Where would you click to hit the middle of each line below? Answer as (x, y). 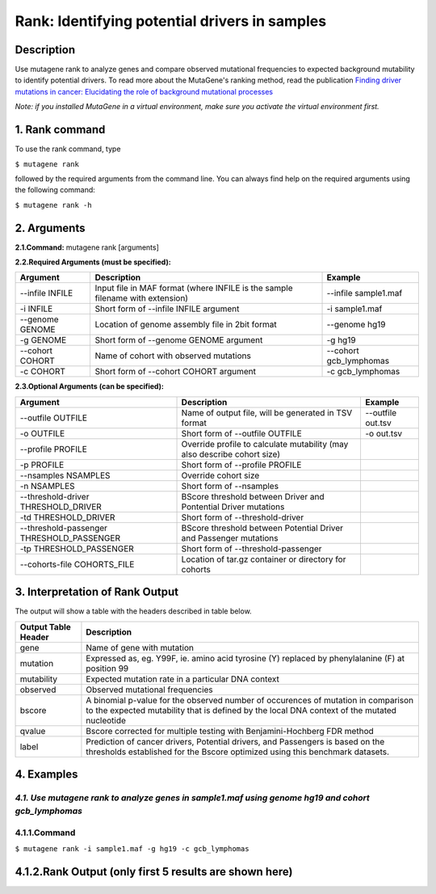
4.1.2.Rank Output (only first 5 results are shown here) (154, 872)
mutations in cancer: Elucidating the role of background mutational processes (144, 91)
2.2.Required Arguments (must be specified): (93, 262)
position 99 (107, 668)
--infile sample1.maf (365, 293)
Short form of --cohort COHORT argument (176, 372)
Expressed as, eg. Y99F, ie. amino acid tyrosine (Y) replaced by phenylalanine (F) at (245, 658)
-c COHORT (43, 372)
